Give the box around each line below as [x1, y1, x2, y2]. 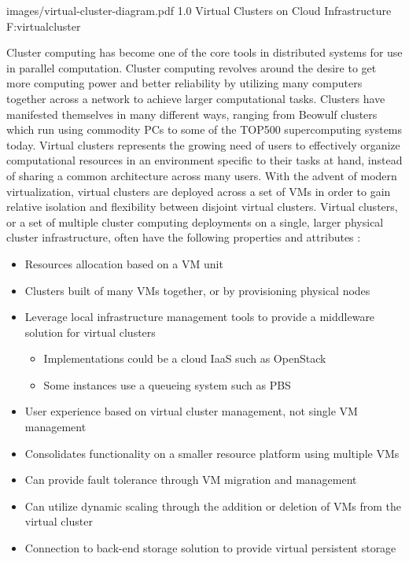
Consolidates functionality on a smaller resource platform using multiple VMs [24, 445, 400, 461]
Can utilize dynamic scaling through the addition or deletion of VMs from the [24, 497, 402, 514]
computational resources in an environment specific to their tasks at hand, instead [6, 152, 403, 168]
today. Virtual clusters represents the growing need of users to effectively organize [6, 136, 400, 153]
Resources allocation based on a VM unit [24, 255, 223, 271]
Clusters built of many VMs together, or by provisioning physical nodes [24, 282, 370, 298]
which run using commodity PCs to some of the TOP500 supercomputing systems [6, 121, 403, 138]
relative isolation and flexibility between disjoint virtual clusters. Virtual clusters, [6, 198, 398, 215]
